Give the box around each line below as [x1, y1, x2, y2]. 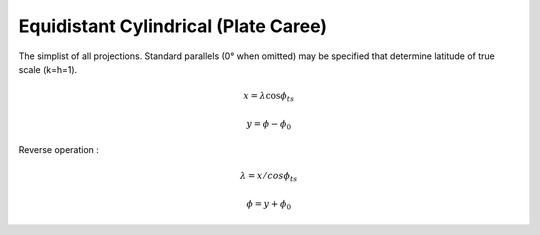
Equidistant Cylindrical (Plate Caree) [18, 15, 328, 37]
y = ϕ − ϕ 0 [246, 118, 292, 132]
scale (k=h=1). [18, 63, 78, 75]
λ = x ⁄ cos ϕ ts [240, 170, 298, 184]
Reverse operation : [18, 144, 100, 156]
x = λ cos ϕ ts [243, 90, 295, 104]
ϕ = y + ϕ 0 [246, 198, 292, 212]
